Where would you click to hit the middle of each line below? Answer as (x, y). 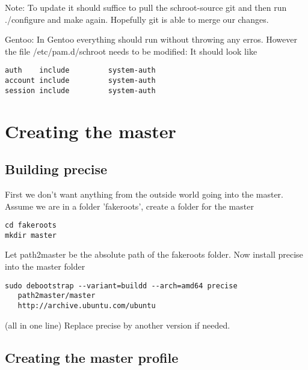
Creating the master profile (92, 357)
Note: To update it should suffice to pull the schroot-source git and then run (146, 7)
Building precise (56, 169)
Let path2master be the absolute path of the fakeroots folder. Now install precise (154, 254)
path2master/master (57, 296)
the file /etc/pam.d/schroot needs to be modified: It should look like (131, 51)
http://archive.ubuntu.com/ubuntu (87, 305)
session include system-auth (80, 90)
